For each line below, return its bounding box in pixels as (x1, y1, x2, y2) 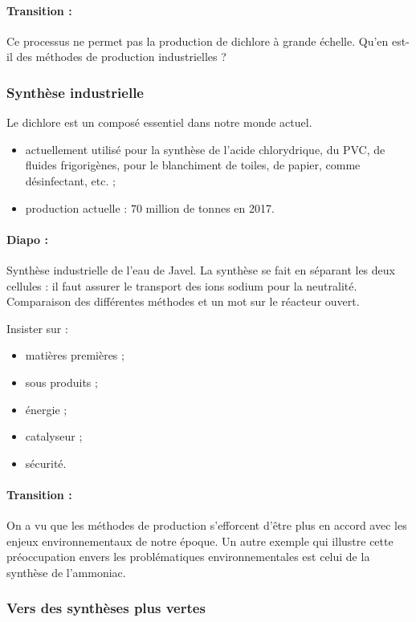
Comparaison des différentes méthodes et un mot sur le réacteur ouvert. (6, 293, 360, 310)
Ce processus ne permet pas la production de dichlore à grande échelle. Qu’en (6, 32, 389, 49)
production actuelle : (25, 199, 128, 216)
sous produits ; (25, 373, 98, 390)
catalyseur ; (25, 428, 83, 445)
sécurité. (25, 454, 67, 471)
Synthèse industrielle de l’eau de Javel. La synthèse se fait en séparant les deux (6, 261, 395, 278)
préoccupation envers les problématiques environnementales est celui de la (6, 548, 370, 565)
